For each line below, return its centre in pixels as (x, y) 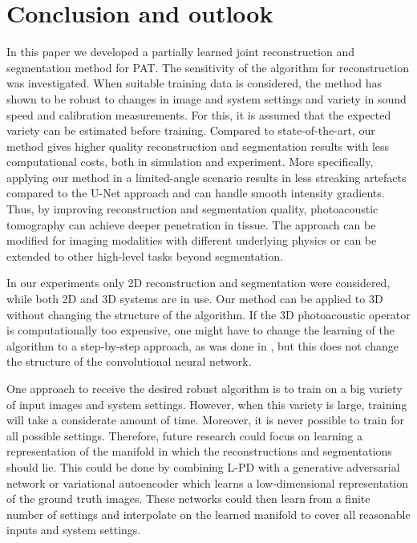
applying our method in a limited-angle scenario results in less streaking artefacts (206, 177)
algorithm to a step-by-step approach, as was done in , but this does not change (202, 345)
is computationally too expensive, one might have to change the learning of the (200, 330)
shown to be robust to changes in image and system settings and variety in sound (206, 98)
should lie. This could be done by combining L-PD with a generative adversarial (203, 466)
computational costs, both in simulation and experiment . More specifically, (190, 162)
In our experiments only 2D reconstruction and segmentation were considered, (198, 283)
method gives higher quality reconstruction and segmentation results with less (198, 146)
